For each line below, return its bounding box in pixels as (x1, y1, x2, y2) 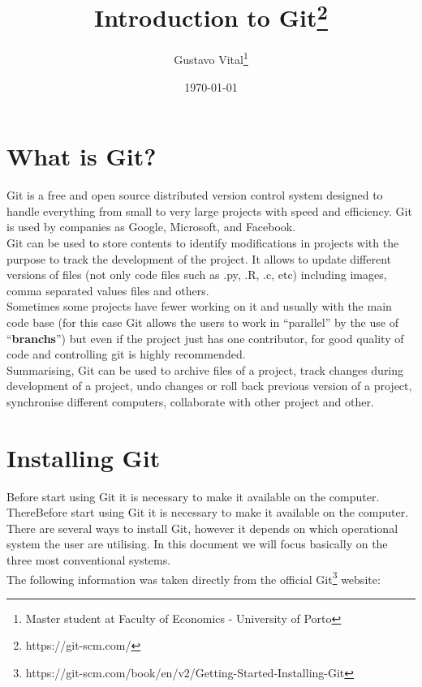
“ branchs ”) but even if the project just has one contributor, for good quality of (6, 329, 404, 346)
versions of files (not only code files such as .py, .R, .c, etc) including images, (6, 266, 387, 283)
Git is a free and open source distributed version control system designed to (6, 187, 383, 204)
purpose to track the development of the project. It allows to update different (6, 250, 391, 267)
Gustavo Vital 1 (174, 49, 248, 68)
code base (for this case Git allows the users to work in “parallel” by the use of (6, 313, 398, 330)
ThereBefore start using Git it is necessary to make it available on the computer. (6, 504, 409, 521)
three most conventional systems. (6, 552, 171, 569)
